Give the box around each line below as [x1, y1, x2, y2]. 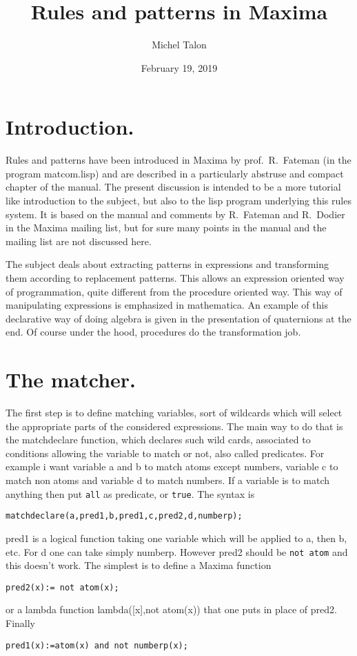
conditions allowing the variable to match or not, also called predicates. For [6, 445, 325, 460]
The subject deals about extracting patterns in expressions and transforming [6, 257, 329, 271]
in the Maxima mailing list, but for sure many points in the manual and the [6, 220, 327, 235]
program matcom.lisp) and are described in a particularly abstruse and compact [6, 166, 344, 180]
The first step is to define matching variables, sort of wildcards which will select [6, 405, 343, 420]
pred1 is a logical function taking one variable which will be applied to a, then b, [6, 530, 347, 545]
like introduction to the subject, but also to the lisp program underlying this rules [6, 193, 351, 208]
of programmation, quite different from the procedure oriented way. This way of [6, 284, 343, 298]
